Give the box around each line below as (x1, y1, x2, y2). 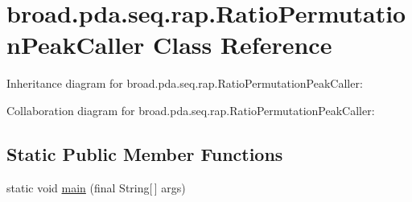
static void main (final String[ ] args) (6, 179, 186, 196)
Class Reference (152, 28, 332, 61)
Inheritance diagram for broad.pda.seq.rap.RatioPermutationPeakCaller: (6, 75, 363, 92)
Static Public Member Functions (6, 141, 283, 166)
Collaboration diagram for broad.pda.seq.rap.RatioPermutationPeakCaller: (6, 101, 375, 118)
